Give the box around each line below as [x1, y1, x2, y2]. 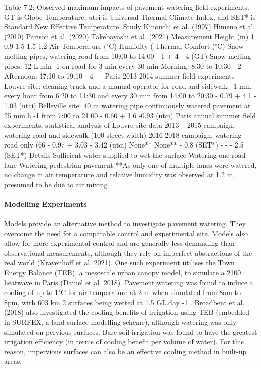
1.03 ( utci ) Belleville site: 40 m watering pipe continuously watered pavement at [4, 100, 251, 110]
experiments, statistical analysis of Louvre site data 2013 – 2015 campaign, [4, 120, 235, 130]
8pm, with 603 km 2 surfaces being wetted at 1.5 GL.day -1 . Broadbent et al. [4, 297, 245, 307]
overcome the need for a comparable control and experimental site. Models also [4, 228, 248, 238]
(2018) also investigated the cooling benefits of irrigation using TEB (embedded [4, 307, 250, 317]
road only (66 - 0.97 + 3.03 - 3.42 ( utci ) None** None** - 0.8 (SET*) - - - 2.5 [4, 139, 244, 150]
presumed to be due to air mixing [4, 179, 108, 189]
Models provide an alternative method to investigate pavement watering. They [4, 218, 246, 229]
